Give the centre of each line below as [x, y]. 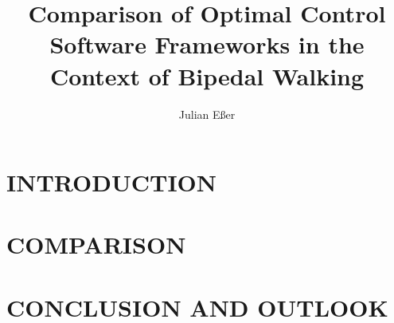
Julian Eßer [207, 114]
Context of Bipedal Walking [207, 75]
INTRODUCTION [112, 182]
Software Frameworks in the [207, 44]
